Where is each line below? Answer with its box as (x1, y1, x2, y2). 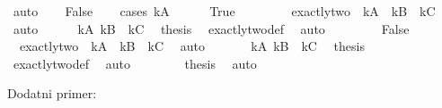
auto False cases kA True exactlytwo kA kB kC (13, 2, 436, 20)
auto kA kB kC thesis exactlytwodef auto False (13, 19, 410, 37)
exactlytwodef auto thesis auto (13, 54, 257, 72)
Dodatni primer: (7, 84, 97, 103)
